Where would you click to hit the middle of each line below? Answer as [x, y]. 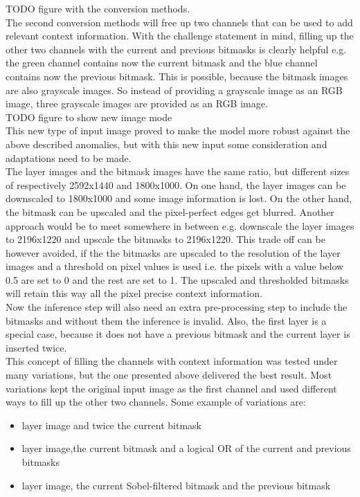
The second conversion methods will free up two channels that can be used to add [179, 22]
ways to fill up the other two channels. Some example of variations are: [156, 402]
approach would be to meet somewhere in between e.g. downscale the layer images [180, 225]
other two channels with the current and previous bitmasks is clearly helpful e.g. [176, 49]
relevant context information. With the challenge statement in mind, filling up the [180, 36]
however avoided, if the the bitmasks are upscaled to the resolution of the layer [173, 252]
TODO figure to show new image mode [89, 117]
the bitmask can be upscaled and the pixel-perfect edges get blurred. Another [170, 211]
